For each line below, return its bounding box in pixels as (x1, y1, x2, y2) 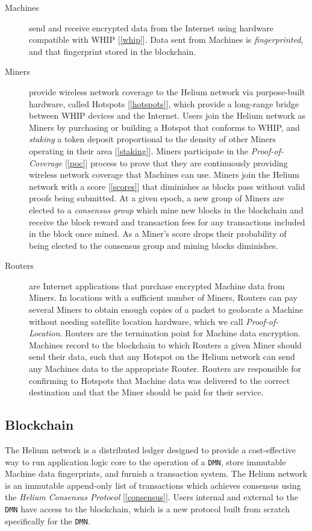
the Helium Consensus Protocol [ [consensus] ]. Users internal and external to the (5, 491, 298, 503)
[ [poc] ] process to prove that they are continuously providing (64, 156, 288, 169)
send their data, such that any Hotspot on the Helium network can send (29, 350, 295, 363)
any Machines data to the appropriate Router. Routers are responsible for (29, 362, 302, 375)
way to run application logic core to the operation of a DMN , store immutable (5, 455, 286, 468)
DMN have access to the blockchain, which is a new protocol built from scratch (5, 503, 290, 515)
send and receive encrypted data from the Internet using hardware (29, 21, 273, 34)
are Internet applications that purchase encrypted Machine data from (29, 279, 285, 292)
